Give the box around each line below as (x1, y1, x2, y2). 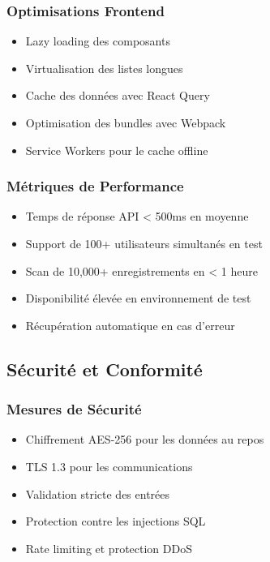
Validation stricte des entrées (25, 485, 170, 502)
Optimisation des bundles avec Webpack (25, 114, 226, 131)
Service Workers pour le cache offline (25, 141, 208, 158)
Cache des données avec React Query (25, 87, 210, 104)
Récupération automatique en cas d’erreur (25, 316, 235, 333)
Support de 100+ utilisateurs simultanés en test (25, 235, 263, 251)
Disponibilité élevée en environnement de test (25, 290, 251, 307)
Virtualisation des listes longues (25, 59, 183, 76)
